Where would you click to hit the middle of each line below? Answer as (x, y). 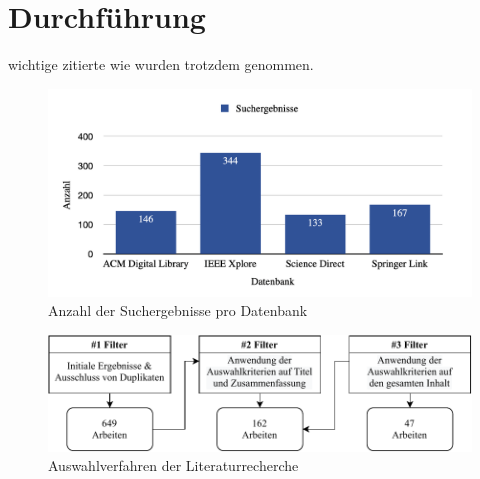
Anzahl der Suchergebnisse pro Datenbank (178, 310)
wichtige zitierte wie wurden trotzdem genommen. (161, 64)
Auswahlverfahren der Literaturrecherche (173, 465)
